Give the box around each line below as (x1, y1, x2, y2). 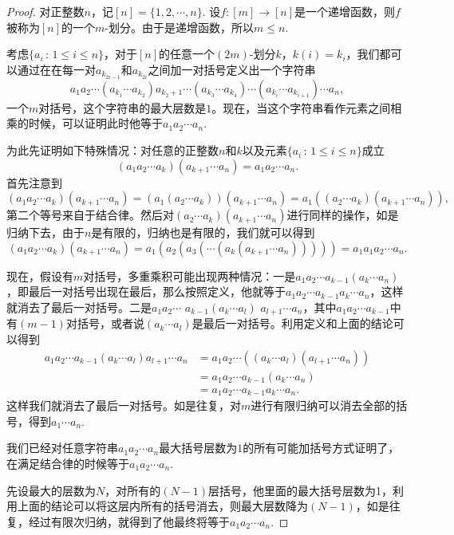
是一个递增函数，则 (294, 3, 396, 19)
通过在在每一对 (17, 61, 96, 77)
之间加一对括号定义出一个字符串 (148, 61, 316, 77)
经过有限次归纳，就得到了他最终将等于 (28, 513, 230, 529)
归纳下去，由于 (6, 224, 85, 241)
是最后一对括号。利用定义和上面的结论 (191, 315, 393, 332)
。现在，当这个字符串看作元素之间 (211, 99, 391, 116)
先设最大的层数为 (6, 482, 96, 498)
